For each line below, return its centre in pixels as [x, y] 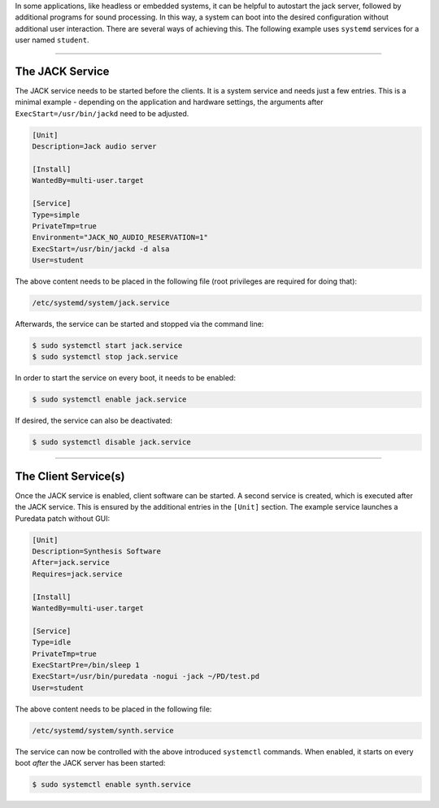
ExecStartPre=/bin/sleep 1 [86, 665]
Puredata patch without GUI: [63, 518]
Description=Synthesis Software [97, 552]
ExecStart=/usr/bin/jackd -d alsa [101, 249]
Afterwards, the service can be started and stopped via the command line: [139, 324]
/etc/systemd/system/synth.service [103, 730]
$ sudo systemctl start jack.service [107, 346]
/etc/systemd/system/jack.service [101, 303]
